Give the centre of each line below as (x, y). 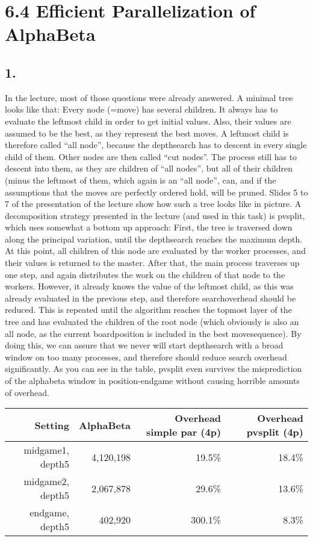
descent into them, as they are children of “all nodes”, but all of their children (149, 168)
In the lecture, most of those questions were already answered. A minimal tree (149, 97)
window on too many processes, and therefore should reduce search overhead (146, 357)
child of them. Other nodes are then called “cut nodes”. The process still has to (151, 156)
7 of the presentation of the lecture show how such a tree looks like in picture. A (153, 204)
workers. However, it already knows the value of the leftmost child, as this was (149, 286)
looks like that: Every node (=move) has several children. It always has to (141, 109)
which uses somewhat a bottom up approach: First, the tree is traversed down (149, 227)
